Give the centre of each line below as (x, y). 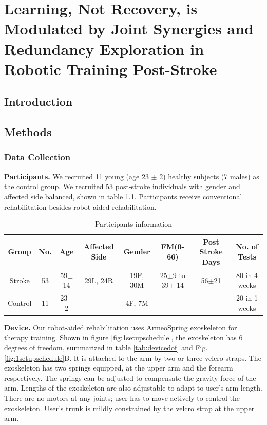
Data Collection (37, 157)
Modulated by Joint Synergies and (129, 29)
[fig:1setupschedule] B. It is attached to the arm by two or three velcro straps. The (133, 357)
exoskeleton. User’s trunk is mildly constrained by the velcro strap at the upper (129, 408)
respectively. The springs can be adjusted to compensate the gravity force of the (130, 377)
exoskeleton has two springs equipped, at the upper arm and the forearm (119, 368)
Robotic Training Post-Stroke (111, 69)
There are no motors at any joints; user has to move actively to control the (122, 398)
